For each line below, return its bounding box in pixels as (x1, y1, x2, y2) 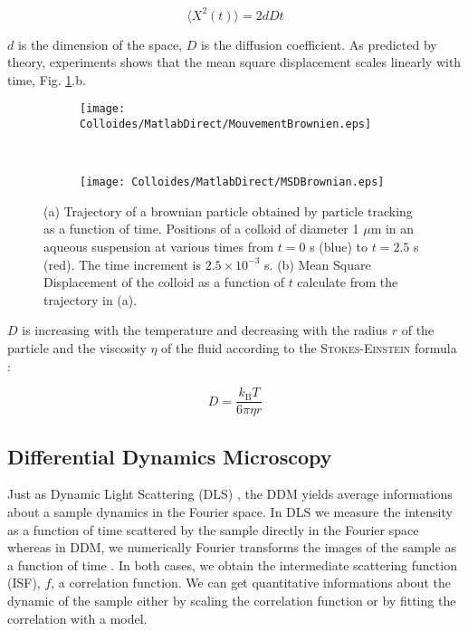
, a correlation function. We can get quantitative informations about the (51, 573, 451, 592)
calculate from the (297, 272, 398, 292)
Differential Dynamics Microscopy (7, 442, 332, 470)
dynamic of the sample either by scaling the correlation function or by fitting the (7, 591, 456, 610)
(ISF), (7, 573, 41, 592)
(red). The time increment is (43, 254, 201, 273)
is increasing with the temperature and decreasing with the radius (22, 320, 388, 339)
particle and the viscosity (7, 339, 147, 357)
